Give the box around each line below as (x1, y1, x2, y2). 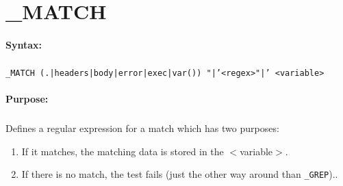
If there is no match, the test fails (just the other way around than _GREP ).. (21, 167, 338, 181)
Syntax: (5, 37, 42, 51)
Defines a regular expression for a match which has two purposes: (5, 121, 279, 135)
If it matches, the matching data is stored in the (21, 144, 224, 158)
